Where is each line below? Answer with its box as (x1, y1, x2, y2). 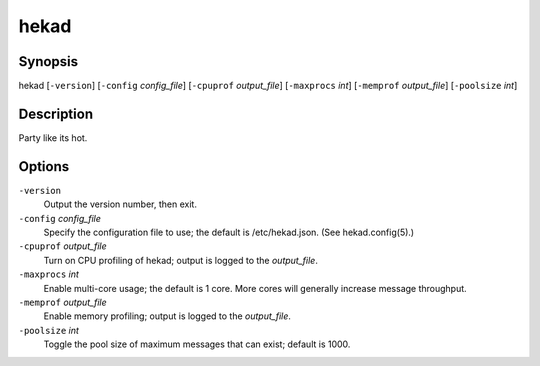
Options (18, 158, 70, 175)
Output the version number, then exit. (43, 198, 197, 210)
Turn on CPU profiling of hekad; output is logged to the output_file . (43, 254, 319, 266)
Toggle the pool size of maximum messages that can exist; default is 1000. (43, 338, 351, 350)
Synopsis (18, 53, 79, 70)
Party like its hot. (18, 131, 88, 144)
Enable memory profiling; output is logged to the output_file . (43, 310, 292, 322)
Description (18, 105, 94, 122)
